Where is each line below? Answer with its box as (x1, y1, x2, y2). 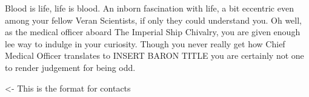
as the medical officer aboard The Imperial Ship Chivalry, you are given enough (5, 25, 301, 38)
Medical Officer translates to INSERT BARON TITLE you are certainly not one (5, 49, 304, 62)
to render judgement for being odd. (5, 61, 136, 73)
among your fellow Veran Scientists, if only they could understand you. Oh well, (5, 13, 302, 26)
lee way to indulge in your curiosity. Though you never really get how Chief (5, 37, 285, 50)
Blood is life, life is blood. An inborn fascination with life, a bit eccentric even (5, 2, 294, 14)
